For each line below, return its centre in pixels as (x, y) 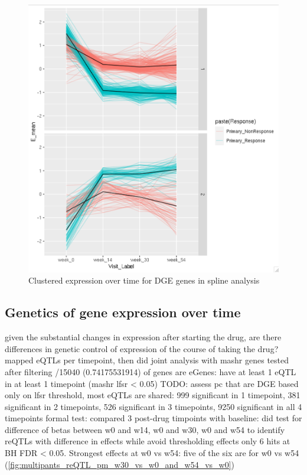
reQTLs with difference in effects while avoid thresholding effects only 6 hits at (148, 441)
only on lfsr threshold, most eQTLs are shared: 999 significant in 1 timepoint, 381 (153, 395)
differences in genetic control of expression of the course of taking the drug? (142, 348)
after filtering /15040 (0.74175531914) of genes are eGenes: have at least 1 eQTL (151, 371)
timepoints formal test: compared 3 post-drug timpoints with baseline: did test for (153, 418)
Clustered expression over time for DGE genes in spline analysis (144, 280)
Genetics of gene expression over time (123, 312)
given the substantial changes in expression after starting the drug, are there (143, 337)
